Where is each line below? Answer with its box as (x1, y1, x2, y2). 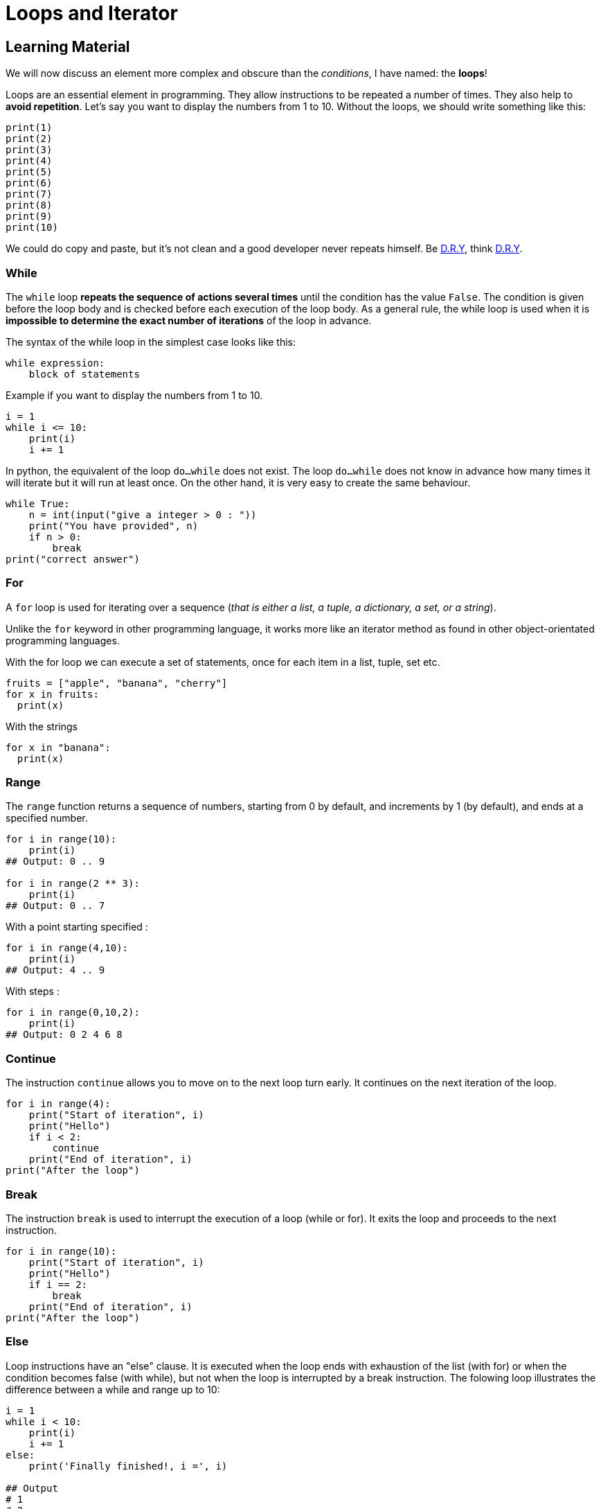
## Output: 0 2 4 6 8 (6, 1029, 123, 1041)
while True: (6, 497, 70, 509)
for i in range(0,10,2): (6, 1007, 140, 1018)
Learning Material (6, 37, 130, 55)
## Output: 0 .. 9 (6, 856, 105, 867)
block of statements (28, 368, 140, 380)
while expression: (6, 357, 105, 369)
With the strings (6, 720, 78, 732)
